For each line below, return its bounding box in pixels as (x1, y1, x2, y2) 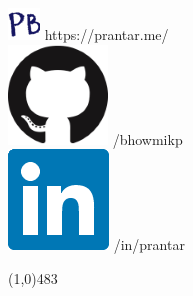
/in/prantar (113, 234, 185, 255)
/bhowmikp (112, 128, 183, 149)
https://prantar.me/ (44, 24, 169, 44)
